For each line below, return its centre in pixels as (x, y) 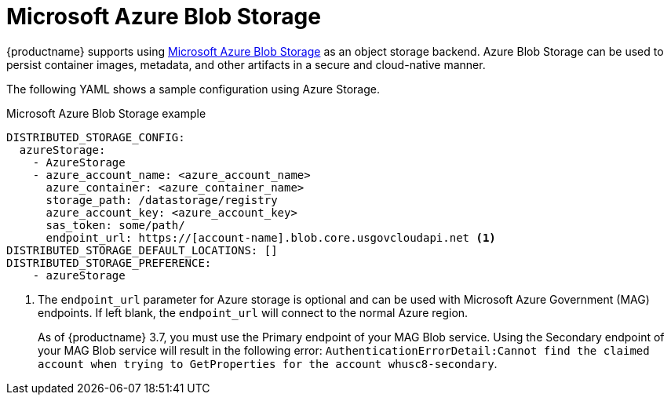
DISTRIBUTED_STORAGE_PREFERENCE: (109, 262)
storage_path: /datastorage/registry (162, 200)
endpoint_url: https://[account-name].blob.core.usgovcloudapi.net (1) (271, 237)
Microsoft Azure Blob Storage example (106, 113)
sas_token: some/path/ (115, 225)
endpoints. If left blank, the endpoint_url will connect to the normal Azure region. (253, 312)
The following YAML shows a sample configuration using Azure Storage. (193, 89)
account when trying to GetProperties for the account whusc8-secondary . (268, 363)
